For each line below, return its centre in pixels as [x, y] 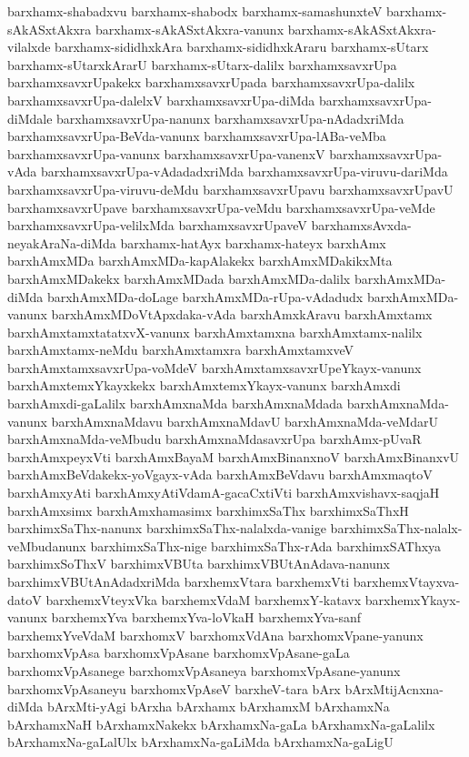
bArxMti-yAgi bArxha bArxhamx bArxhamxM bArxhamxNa [218, 707]
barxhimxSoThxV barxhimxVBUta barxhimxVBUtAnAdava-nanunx [199, 564]
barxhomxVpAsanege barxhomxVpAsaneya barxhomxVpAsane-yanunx [204, 670]
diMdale [30, 118]
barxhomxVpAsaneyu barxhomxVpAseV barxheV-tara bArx [174, 688]
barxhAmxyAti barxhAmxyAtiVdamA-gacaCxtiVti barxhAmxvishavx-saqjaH [224, 493]
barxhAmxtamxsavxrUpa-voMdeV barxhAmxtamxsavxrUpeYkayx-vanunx [215, 367]
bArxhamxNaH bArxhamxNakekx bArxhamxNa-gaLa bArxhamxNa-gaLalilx [221, 724]
